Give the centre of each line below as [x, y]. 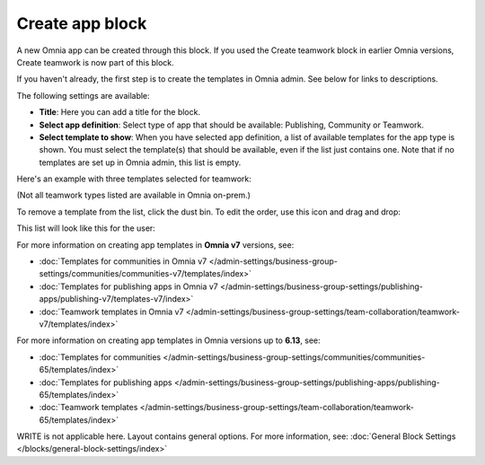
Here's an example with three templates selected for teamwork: [134, 179]
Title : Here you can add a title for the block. [120, 112]
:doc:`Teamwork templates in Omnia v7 [111, 311]
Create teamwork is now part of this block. [95, 62]
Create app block [82, 23]
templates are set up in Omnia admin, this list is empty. [140, 162]
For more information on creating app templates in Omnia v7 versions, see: [155, 245]
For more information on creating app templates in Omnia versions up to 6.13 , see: [168, 340]
